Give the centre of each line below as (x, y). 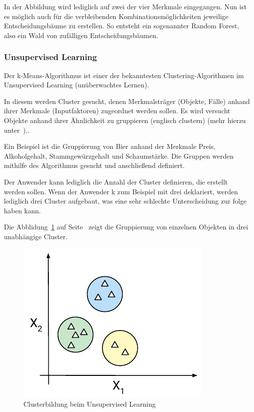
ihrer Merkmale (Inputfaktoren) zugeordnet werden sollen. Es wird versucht (117, 111)
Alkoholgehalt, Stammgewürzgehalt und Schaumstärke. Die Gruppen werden (119, 155)
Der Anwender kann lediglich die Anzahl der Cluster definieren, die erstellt (116, 181)
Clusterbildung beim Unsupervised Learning (90, 404)
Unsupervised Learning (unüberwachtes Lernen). (77, 85)
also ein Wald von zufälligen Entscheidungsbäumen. (81, 35)
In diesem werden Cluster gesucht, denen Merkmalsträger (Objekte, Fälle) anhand (127, 101)
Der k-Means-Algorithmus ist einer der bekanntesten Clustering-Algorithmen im (124, 75)
